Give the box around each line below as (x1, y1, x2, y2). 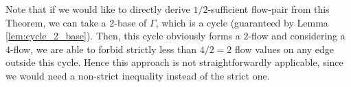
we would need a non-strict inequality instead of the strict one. (5, 68, 270, 82)
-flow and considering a (248, 29, 346, 43)
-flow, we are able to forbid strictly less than (10, 41, 196, 56)
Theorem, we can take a (5, 15, 106, 29)
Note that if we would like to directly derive (5, 2, 190, 16)
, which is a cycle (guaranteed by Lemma (155, 15, 328, 29)
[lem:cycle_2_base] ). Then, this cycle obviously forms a (5, 29, 240, 43)
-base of (114, 15, 147, 29)
